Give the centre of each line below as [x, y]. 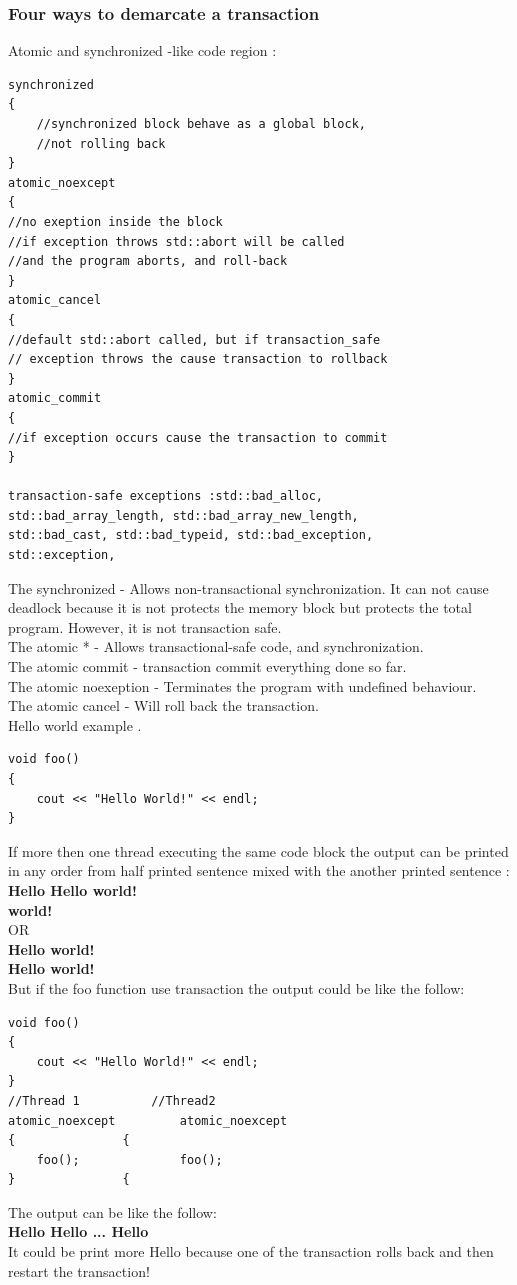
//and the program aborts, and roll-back [148, 261]
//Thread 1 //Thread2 [112, 1100]
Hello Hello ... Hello [78, 1231]
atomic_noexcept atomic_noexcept [148, 1120]
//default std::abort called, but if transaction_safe [194, 339]
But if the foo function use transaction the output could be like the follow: [236, 987]
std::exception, [62, 555]
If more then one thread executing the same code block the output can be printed [258, 850]
